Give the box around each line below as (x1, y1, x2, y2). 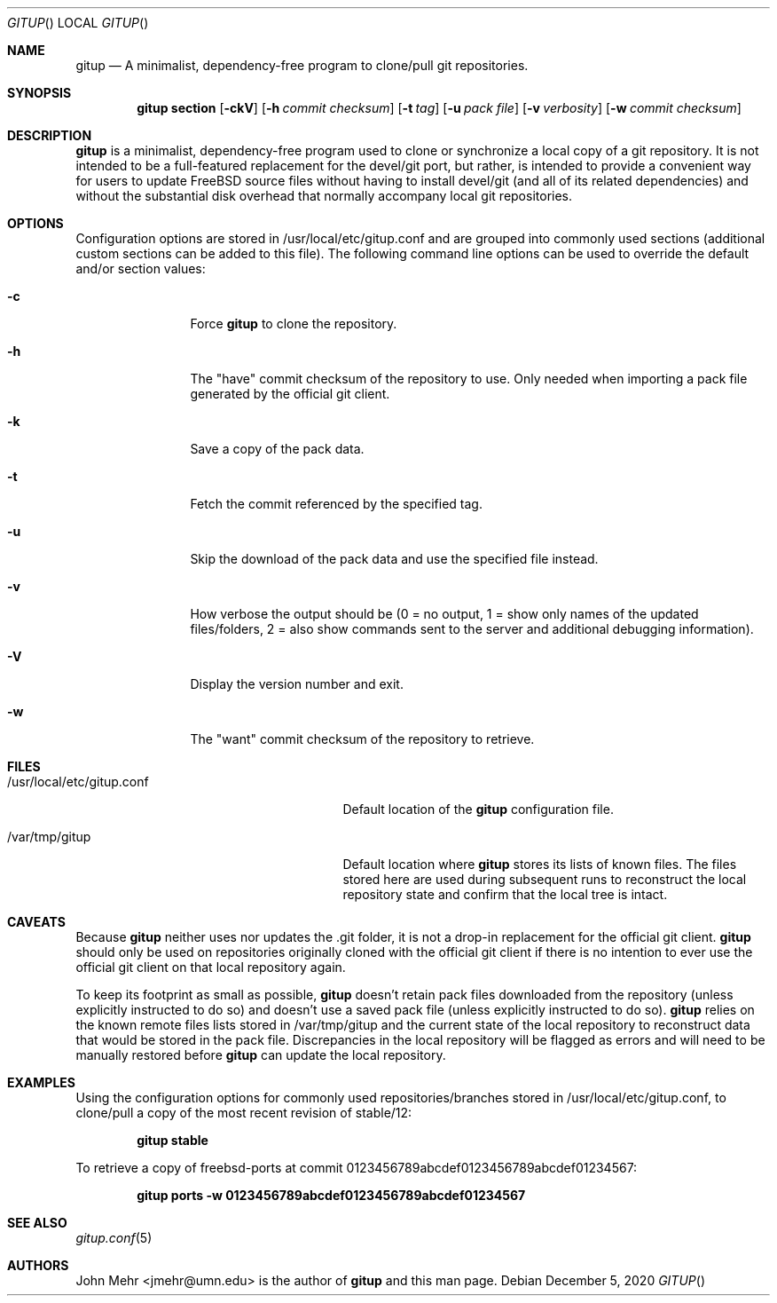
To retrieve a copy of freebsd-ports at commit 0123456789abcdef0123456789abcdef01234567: (75, 1160, 638, 1175)
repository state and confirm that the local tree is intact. (342, 887, 668, 902)
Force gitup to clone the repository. (190, 316, 397, 331)
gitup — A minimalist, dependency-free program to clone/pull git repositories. (75, 58, 529, 73)
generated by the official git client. (190, 386, 390, 401)
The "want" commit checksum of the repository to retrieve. (190, 731, 535, 746)
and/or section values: (75, 261, 206, 276)
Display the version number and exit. (190, 676, 404, 691)
